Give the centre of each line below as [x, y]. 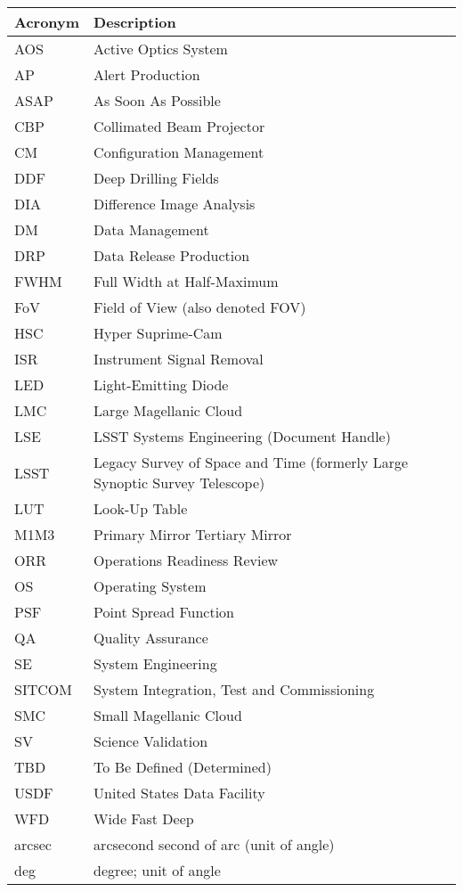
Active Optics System [161, 49]
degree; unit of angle [157, 870]
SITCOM [43, 689]
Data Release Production [172, 255]
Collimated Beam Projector [179, 126]
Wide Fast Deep [144, 818]
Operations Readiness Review [186, 560]
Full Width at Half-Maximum [186, 281]
